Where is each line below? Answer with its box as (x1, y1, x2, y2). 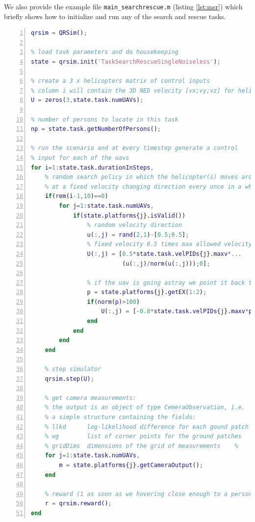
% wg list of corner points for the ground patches (45, 433, 242, 440)
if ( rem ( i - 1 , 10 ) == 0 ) (45, 193, 108, 200)
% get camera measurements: (45, 394, 136, 401)
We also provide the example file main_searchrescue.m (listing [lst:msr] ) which (4, 1, 243, 11)
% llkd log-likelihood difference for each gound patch (45, 423, 249, 430)
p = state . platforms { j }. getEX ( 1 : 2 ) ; (87, 289, 207, 296)
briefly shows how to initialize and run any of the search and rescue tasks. (4, 11, 226, 21)
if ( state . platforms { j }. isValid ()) (73, 212, 186, 219)
